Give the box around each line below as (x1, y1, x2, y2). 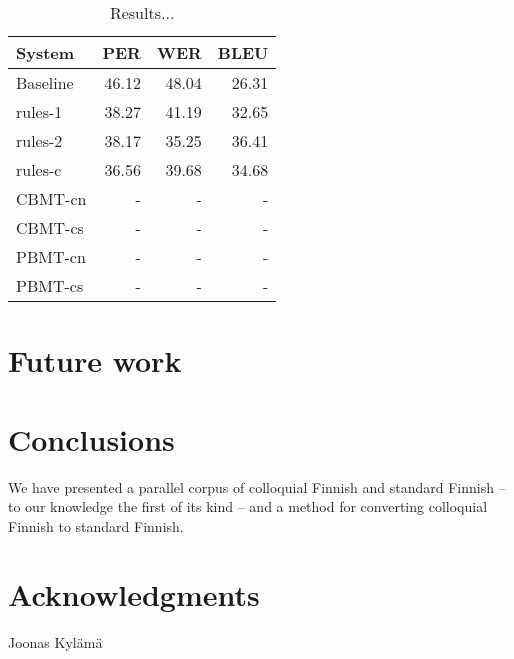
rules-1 (16, 100, 63, 123)
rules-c (16, 158, 62, 181)
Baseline (16, 71, 74, 94)
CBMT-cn (16, 187, 87, 210)
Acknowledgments (8, 574, 260, 615)
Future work (8, 340, 182, 381)
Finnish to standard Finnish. (8, 515, 184, 536)
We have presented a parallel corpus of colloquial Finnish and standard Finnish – (8, 476, 506, 497)
